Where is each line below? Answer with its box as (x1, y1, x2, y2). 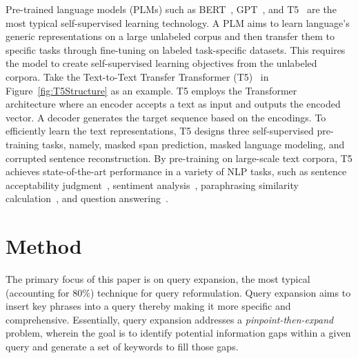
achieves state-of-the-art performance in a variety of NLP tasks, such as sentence (6, 164, 347, 179)
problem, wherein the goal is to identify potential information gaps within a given (6, 326, 351, 340)
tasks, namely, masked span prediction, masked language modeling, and (41, 137, 345, 151)
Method (6, 232, 82, 260)
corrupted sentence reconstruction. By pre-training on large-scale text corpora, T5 (6, 150, 352, 165)
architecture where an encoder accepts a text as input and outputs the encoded (6, 97, 341, 111)
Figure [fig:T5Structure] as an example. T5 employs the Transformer (6, 83, 297, 97)
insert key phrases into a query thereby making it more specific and (6, 299, 291, 313)
